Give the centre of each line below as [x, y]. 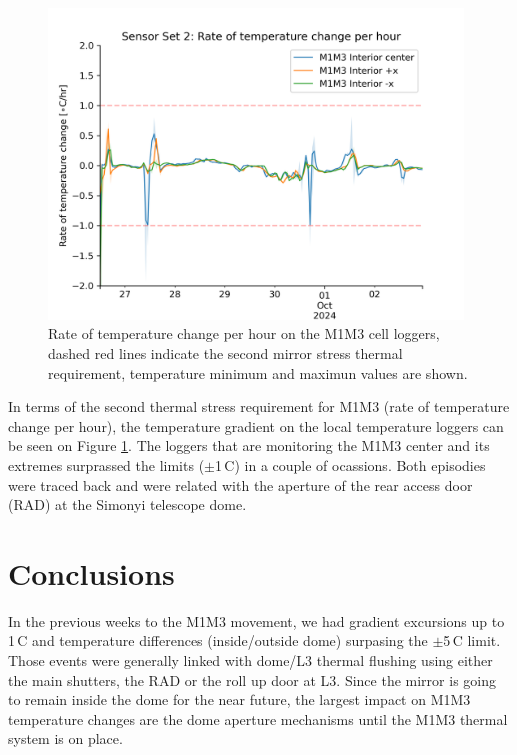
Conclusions [91, 572]
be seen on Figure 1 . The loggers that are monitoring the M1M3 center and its [249, 445]
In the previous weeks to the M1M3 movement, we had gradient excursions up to [256, 620]
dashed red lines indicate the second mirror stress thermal [225, 352]
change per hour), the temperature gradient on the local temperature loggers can [256, 425]
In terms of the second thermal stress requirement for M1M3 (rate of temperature [259, 406]
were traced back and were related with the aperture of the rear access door [240, 484]
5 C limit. [472, 640]
